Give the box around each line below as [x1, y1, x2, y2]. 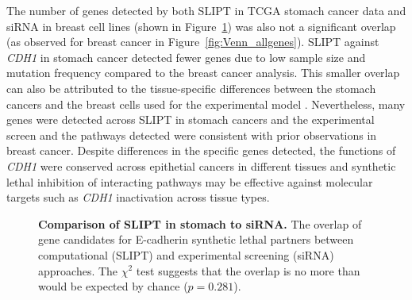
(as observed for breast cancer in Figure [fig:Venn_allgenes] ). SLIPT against [6, 33, 379, 50]
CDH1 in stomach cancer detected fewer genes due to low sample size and [6, 48, 366, 65]
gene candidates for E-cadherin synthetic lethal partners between [38, 231, 354, 248]
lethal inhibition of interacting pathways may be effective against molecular [6, 173, 373, 190]
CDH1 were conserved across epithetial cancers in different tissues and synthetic [6, 157, 396, 174]
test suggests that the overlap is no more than [136, 262, 360, 279]
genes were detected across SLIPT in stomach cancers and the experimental [6, 111, 375, 128]
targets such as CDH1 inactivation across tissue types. [6, 189, 270, 206]
